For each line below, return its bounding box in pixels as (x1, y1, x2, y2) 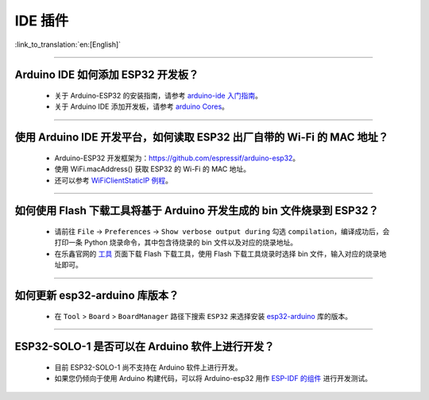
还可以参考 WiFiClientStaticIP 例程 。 (54, 175, 172, 185)
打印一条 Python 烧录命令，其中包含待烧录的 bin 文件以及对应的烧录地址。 (54, 238, 298, 248)
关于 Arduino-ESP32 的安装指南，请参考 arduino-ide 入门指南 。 (54, 90, 262, 100)
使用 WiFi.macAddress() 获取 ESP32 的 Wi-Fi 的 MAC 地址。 (54, 164, 250, 174)
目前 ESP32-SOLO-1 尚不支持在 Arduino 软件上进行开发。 (54, 362, 242, 372)
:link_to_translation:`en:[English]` (14, 40, 122, 49)
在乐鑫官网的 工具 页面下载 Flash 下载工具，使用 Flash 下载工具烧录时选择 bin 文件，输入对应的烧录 (54, 248, 381, 258)
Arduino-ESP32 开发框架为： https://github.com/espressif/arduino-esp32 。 (54, 153, 300, 163)
